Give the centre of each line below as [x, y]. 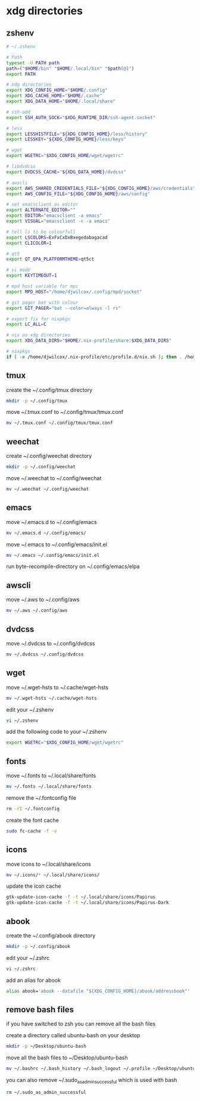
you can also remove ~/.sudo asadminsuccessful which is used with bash [92, 1081]
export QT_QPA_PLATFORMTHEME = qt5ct [50, 259]
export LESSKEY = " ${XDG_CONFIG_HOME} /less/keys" [66, 139]
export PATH [21, 74]
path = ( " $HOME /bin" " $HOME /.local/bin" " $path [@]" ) [70, 68]
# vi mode [18, 270]
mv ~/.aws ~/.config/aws [37, 611]
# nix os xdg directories [38, 335]
